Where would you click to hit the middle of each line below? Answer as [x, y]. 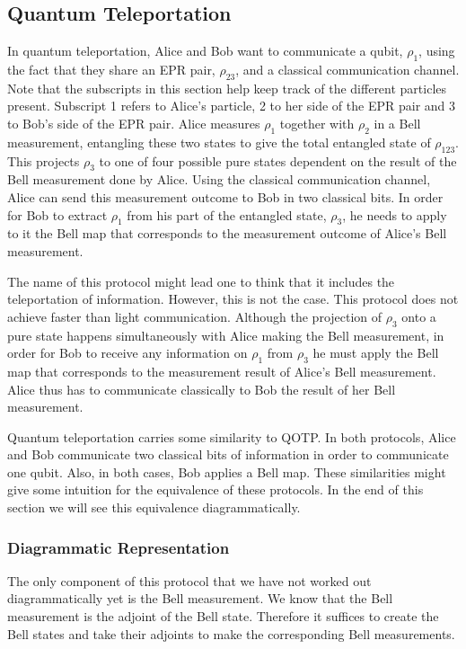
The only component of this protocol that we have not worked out [189, 580]
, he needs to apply [395, 214]
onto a [419, 316]
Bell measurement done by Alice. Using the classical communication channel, [219, 179]
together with [317, 123]
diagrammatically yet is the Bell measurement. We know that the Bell [200, 598]
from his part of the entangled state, [227, 214]
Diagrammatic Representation [119, 547]
